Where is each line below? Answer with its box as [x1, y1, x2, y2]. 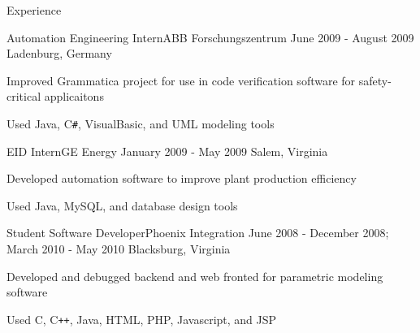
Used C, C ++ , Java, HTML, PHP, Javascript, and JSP [6, 310, 277, 327]
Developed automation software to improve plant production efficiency [6, 170, 357, 187]
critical [6, 88, 41, 105]
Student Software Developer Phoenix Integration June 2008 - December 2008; [6, 224, 389, 241]
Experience [6, 2, 62, 18]
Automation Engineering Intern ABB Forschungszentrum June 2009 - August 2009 [6, 28, 414, 45]
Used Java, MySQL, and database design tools [6, 197, 238, 214]
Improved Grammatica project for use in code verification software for [6, 71, 356, 89]
